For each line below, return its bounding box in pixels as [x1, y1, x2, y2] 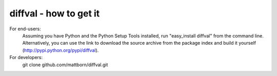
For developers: [9, 54, 43, 61]
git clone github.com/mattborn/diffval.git [22, 62, 108, 68]
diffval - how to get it [9, 8, 100, 19]
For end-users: [9, 26, 41, 32]
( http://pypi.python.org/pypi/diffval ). [22, 47, 99, 53]
